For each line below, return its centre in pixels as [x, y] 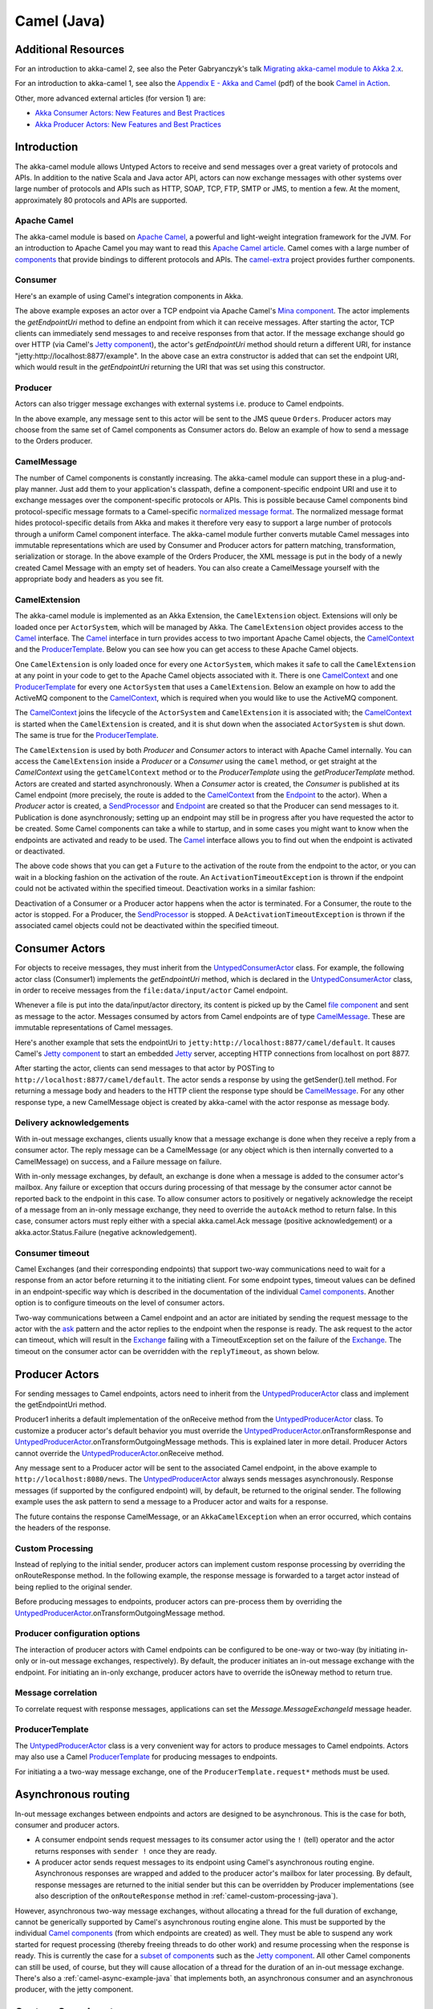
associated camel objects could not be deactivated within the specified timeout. [147, 926]
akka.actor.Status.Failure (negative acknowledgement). [106, 1232]
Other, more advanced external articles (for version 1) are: [110, 98]
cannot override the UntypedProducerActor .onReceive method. [119, 1453]
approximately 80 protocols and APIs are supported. [101, 200]
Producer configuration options [77, 1634]
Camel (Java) [60, 21]
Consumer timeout [52, 1253]
